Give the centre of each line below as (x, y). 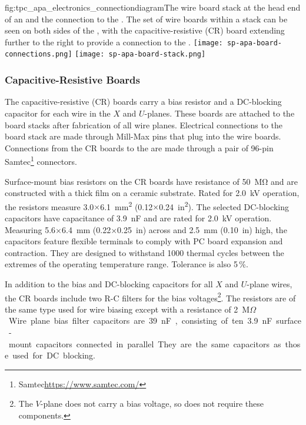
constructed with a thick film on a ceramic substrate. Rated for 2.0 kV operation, (152, 193)
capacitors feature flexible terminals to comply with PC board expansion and (144, 241)
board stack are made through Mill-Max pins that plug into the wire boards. (143, 136)
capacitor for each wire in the (58, 113)
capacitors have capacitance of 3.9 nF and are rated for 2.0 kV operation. (138, 218)
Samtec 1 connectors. (41, 160)
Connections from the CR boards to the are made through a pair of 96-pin (139, 147)
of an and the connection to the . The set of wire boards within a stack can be (146, 19)
